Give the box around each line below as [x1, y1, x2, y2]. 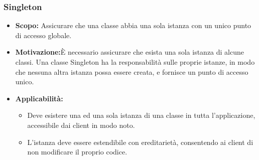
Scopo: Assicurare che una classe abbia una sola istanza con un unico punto [15, 20, 251, 31]
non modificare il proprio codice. [27, 146, 127, 157]
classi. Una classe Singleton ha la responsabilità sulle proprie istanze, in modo [15, 57, 255, 67]
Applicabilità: [15, 93, 63, 103]
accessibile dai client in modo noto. [27, 119, 135, 130]
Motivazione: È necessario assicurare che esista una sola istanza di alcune [15, 47, 244, 57]
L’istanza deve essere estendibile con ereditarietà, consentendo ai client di [27, 136, 253, 147]
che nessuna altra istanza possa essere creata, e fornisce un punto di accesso [15, 66, 248, 77]
